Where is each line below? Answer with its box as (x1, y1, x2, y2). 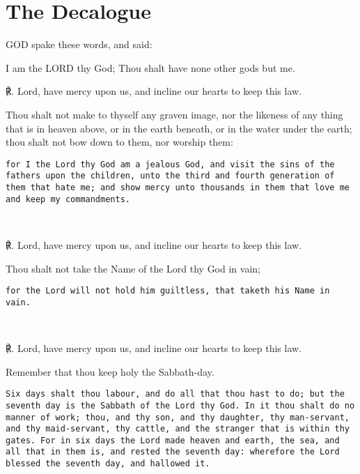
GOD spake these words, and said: (6, 37, 152, 52)
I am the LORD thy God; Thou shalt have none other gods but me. (6, 60, 295, 75)
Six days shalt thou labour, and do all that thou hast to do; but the (6, 389, 345, 399)
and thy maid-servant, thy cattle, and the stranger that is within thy (6, 424, 350, 434)
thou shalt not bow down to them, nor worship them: (6, 135, 233, 149)
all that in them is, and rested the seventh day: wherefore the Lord (6, 447, 340, 457)
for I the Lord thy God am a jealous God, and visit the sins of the (6, 159, 335, 169)
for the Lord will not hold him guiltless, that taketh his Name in (6, 286, 330, 296)
